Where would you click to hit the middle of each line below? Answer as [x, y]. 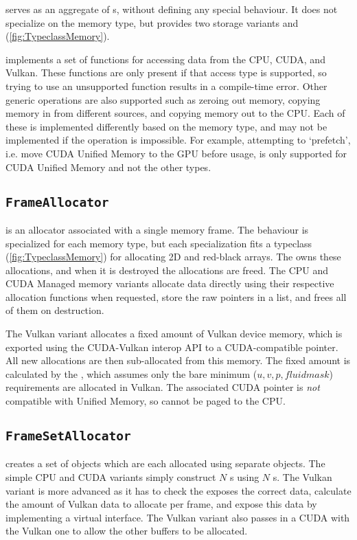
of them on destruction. [55, 310]
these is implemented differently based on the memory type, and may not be [166, 126]
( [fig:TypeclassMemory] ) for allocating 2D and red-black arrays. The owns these [173, 257]
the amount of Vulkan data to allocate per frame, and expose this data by [161, 504]
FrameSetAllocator [68, 436]
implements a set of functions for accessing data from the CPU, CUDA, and [165, 59]
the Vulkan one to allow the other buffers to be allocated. [127, 531]
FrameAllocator [57, 202]
